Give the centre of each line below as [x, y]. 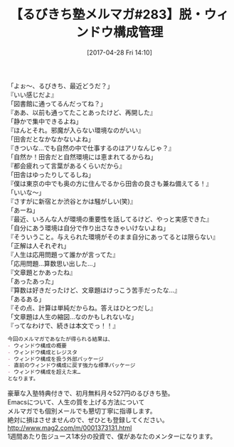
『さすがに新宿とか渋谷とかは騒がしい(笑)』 [72, 201]
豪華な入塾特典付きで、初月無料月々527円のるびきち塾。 [91, 393]
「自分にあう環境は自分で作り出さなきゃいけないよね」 [88, 227]
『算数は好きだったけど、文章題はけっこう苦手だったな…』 [94, 290]
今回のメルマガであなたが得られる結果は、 [60, 339]
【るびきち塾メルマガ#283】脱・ [107, 15]
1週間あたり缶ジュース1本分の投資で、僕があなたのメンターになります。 [112, 436]
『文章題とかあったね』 [42, 272]
